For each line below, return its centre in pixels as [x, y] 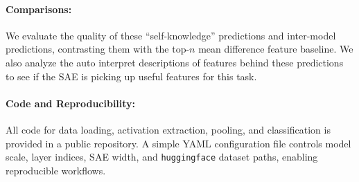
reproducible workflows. [56, 170]
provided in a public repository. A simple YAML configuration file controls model [178, 143]
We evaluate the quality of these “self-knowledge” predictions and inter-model [171, 35]
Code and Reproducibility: [71, 103]
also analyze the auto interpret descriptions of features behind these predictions [175, 62]
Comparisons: [39, 9]
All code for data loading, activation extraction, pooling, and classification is [168, 129]
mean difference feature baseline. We [276, 49]
